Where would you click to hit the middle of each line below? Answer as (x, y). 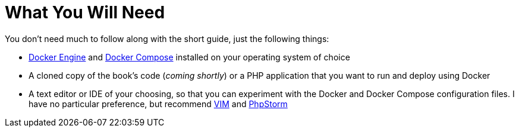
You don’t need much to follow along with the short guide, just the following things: (167, 38)
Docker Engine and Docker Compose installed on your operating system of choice (189, 57)
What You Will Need (85, 12)
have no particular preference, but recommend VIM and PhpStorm (158, 104)
